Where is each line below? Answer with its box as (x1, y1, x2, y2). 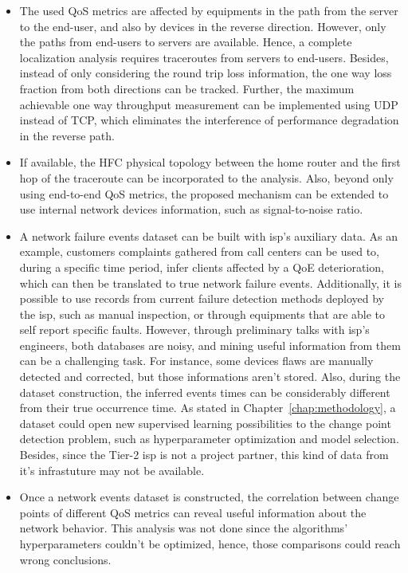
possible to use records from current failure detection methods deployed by (19, 290, 384, 307)
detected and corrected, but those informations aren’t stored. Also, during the (19, 368, 401, 385)
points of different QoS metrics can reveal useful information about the (19, 504, 367, 520)
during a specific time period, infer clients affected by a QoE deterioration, (19, 258, 384, 275)
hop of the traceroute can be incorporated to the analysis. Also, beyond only (19, 169, 394, 186)
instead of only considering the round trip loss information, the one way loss (19, 65, 392, 81)
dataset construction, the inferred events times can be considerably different (19, 383, 390, 400)
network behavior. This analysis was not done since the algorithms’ (19, 520, 348, 536)
